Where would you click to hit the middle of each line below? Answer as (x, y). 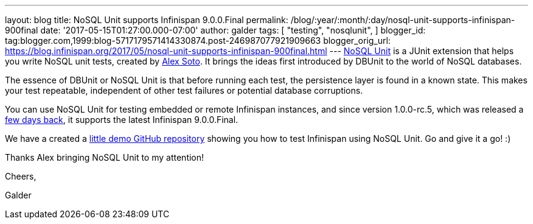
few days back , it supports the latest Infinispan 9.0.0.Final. (122, 120)
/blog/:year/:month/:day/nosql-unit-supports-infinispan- (403, 20)
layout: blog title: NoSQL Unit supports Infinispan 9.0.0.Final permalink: (147, 20)
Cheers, (21, 176)
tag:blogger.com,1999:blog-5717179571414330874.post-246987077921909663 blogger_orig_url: (198, 40)
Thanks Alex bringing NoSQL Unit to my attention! (105, 157)
